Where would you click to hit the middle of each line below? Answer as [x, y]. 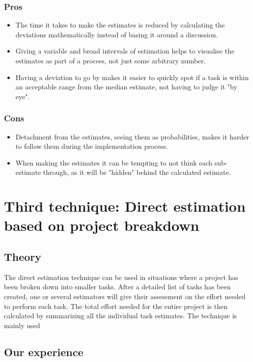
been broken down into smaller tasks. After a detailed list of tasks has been [117, 287]
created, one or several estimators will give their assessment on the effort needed [125, 296]
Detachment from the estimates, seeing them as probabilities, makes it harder [132, 136]
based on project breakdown [102, 225]
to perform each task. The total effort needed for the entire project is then [116, 306]
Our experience [44, 351]
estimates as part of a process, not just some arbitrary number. [111, 60]
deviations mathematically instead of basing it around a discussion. [117, 34]
